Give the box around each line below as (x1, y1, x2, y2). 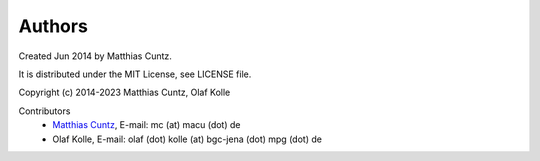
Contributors (18, 105, 71, 117)
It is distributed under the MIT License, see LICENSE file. (18, 68, 252, 80)
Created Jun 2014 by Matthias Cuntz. (18, 50, 172, 62)
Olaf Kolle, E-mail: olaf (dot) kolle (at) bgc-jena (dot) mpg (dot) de (52, 133, 322, 145)
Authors (18, 15, 89, 37)
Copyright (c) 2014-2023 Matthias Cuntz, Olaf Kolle (18, 86, 231, 99)
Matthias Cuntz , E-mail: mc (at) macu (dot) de (52, 119, 241, 131)
